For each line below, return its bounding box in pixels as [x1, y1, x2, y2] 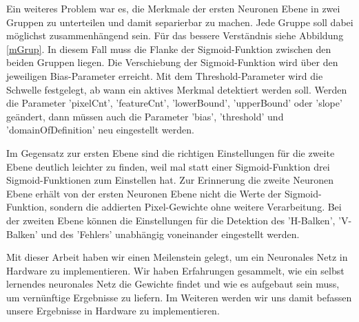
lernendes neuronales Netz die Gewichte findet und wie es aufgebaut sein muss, [6, 277, 340, 291]
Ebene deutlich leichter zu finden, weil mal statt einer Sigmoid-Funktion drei [6, 159, 330, 173]
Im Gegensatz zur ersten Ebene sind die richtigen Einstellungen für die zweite [6, 145, 335, 160]
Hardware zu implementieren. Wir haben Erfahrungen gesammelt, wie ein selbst [6, 263, 345, 277]
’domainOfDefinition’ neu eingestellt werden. [6, 122, 194, 137]
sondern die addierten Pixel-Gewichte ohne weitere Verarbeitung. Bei [50, 200, 342, 214]
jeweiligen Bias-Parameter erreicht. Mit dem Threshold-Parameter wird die [6, 68, 323, 83]
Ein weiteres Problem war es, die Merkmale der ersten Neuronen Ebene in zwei [6, 1, 340, 15]
